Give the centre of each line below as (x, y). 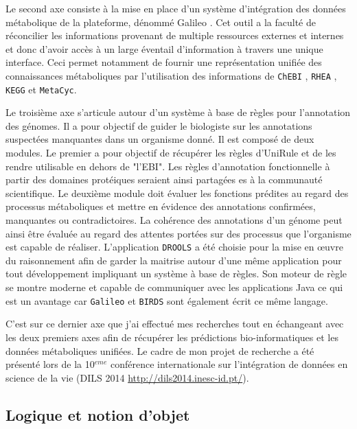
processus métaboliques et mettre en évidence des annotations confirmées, (161, 206)
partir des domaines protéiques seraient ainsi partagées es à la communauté (164, 179)
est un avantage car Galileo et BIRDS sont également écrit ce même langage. (167, 300)
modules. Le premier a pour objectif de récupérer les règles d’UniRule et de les (171, 153)
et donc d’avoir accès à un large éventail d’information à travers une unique (164, 48)
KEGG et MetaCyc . (41, 89)
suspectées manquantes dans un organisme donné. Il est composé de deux (160, 139)
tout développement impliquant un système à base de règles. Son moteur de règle (176, 274)
